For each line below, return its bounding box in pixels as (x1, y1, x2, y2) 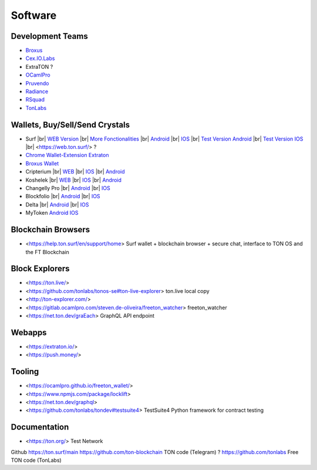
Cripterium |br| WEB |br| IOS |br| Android (25, 168, 126, 175)
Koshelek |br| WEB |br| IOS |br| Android (25, 176, 122, 184)
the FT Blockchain (25, 248, 70, 255)
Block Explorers (11, 264, 70, 274)
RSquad (25, 96, 45, 103)
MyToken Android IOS (25, 209, 79, 216)
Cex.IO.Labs (25, 55, 55, 62)
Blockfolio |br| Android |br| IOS (25, 193, 100, 200)
